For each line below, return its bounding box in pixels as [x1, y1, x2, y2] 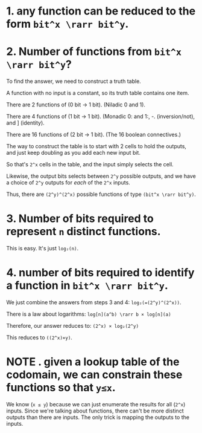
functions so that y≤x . [6, 381, 116, 394]
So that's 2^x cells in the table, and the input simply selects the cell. [6, 161, 174, 168]
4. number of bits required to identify [6, 266, 195, 279]
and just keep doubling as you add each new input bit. [6, 149, 140, 157]
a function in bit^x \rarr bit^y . [6, 279, 169, 293]
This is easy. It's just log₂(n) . [6, 245, 79, 252]
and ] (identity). [6, 119, 45, 126]
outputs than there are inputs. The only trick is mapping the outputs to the [6, 413, 190, 421]
